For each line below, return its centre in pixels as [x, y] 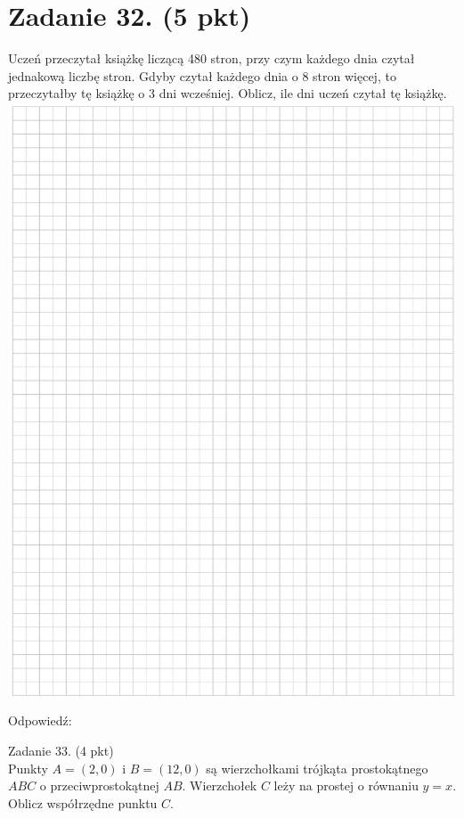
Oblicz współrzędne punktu [83, 802]
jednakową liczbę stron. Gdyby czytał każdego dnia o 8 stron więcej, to [202, 75]
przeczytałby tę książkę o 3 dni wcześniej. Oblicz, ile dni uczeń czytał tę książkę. [228, 93]
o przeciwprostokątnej [99, 785]
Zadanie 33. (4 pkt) [61, 751]
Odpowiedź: [40, 720]
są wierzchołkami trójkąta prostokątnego [317, 768]
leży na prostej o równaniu [346, 785]
